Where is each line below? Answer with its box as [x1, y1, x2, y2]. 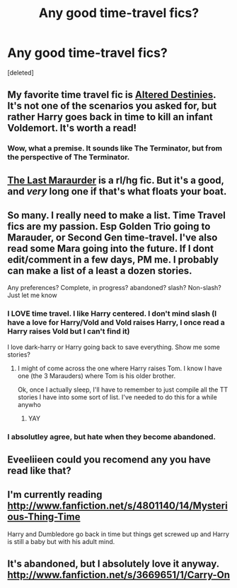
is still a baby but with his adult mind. [7, 537, 115, 545]
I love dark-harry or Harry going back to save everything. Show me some [7, 343, 221, 351]
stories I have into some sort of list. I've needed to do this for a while [17, 392, 217, 401]
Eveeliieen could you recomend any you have [7, 454, 211, 466]
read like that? [7, 465, 72, 477]
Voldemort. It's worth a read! [7, 122, 137, 134]
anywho [17, 400, 41, 409]
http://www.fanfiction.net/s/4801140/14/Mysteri [7, 500, 228, 512]
